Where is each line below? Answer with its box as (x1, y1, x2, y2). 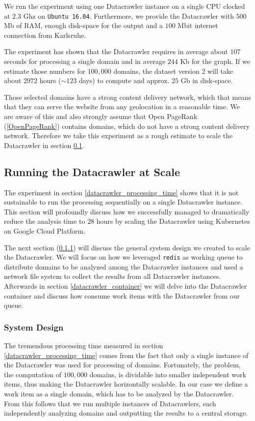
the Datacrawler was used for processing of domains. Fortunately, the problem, (4, 360, 241, 370)
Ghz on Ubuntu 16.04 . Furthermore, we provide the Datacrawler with (23, 10, 234, 21)
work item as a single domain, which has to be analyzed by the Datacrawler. (4, 388, 234, 398)
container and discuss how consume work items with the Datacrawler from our (4, 290, 240, 301)
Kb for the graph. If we (180, 56, 250, 66)
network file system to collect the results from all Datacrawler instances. (4, 271, 221, 281)
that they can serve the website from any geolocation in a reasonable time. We (4, 101, 240, 112)
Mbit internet (178, 20, 218, 30)
